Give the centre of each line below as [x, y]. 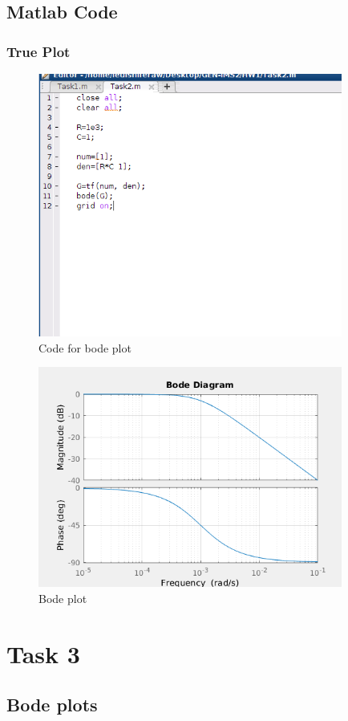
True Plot [38, 51]
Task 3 [43, 653]
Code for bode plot [85, 347]
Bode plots [52, 705]
